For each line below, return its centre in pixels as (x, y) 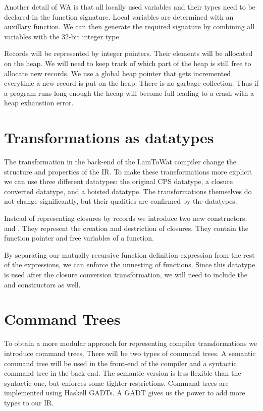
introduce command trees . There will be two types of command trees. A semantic (130, 353)
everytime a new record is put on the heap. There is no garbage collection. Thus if (131, 83)
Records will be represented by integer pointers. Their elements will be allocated (128, 53)
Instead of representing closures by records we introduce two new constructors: (126, 218)
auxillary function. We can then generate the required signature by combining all (129, 26)
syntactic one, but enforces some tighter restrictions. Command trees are (116, 383)
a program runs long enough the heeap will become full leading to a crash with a (129, 93)
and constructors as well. (42, 284)
